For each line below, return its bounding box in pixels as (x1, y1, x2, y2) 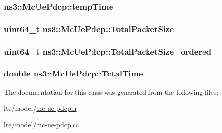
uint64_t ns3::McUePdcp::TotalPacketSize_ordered (4, 45, 212, 57)
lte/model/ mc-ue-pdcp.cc (4, 119, 79, 129)
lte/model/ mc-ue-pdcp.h (4, 103, 77, 113)
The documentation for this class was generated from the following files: (4, 86, 219, 96)
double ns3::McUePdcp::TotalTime (4, 67, 143, 79)
